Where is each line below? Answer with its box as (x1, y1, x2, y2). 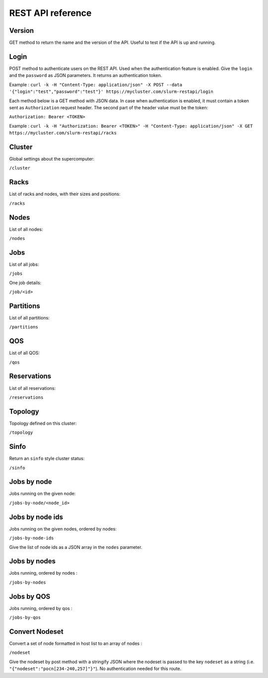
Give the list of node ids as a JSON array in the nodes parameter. (9, 544, 142, 550)
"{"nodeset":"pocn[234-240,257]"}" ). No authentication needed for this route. (9, 666, 182, 672)
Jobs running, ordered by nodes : (9, 570, 78, 576)
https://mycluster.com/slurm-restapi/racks (9, 130, 117, 136)
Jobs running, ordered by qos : (9, 605, 72, 611)
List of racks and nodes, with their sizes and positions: (9, 191, 121, 197)
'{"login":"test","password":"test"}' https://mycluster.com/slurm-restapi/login (9, 89, 213, 94)
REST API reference (9, 7, 92, 18)
